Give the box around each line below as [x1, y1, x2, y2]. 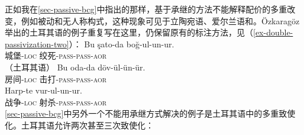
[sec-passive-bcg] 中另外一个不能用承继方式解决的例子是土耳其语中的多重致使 [5, 107, 296, 120]
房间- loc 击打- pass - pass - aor [5, 72, 107, 85]
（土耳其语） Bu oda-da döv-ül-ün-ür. [5, 60, 145, 73]
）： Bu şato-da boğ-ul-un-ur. [69, 37, 174, 50]
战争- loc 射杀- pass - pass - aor [5, 95, 107, 108]
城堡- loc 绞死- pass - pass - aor [5, 49, 107, 62]
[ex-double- [253, 26, 293, 38]
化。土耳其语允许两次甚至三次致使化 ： [5, 118, 154, 131]
